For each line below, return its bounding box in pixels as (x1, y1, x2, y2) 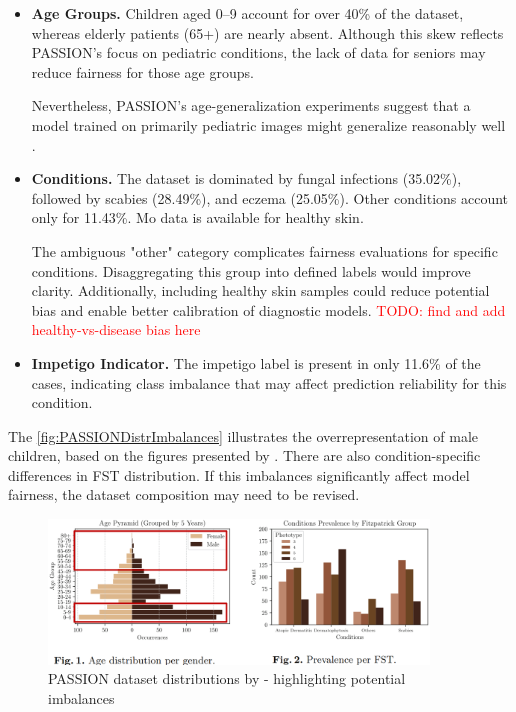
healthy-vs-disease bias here (31, 319, 201, 340)
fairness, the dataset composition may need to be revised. (8, 484, 360, 505)
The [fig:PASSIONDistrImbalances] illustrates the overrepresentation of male (8, 425, 478, 446)
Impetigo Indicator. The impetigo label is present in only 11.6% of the (31, 352, 481, 373)
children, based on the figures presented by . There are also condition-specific (8, 445, 481, 466)
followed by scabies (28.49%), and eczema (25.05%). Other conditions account (31, 187, 509, 208)
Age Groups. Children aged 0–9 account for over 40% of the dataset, (31, 3, 464, 23)
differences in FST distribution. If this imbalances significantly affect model (8, 464, 470, 485)
